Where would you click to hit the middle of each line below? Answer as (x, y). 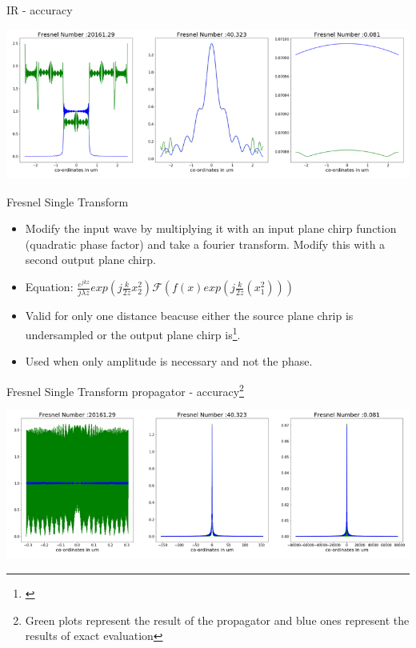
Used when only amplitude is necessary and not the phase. (169, 361)
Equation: (49, 287)
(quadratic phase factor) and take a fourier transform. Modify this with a (205, 244)
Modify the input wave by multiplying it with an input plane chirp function (211, 228)
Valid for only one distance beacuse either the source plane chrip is (189, 316)
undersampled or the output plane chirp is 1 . (133, 333)
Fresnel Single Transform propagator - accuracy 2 (125, 390)
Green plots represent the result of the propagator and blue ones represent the (217, 620)
